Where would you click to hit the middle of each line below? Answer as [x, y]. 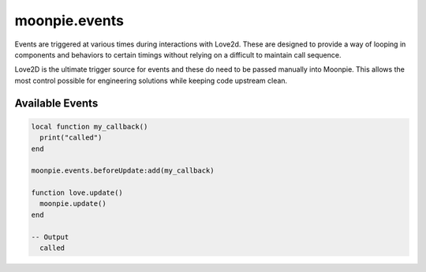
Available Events [56, 103]
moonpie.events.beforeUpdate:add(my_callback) [123, 171]
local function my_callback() [90, 127]
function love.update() [77, 193]
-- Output [50, 237]
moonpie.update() [73, 204]
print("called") [71, 138]
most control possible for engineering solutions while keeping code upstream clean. [151, 80]
